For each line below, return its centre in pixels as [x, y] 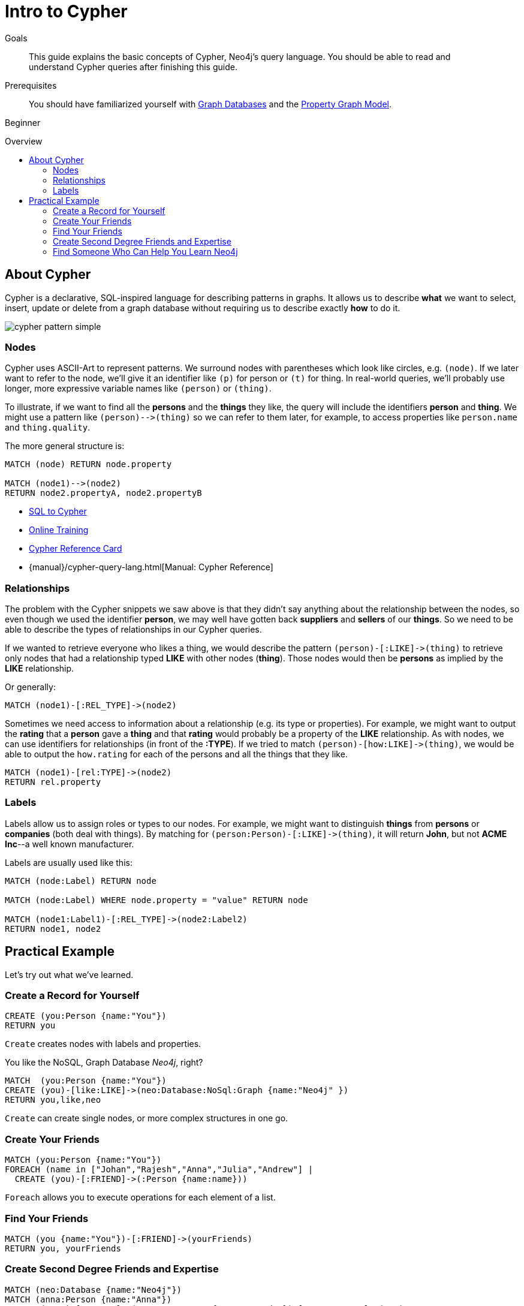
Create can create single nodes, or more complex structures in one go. [147, 1118]
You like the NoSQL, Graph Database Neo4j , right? [104, 1063]
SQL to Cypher [58, 511]
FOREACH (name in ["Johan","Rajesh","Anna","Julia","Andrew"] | [159, 1170]
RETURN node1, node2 [53, 929]
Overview [24, 141]
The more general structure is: [65, 446]
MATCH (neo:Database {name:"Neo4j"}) [94, 1290]
